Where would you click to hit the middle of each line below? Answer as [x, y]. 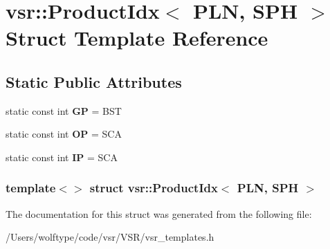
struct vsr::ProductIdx [154, 188]
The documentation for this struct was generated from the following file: [159, 213]
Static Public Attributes [94, 81]
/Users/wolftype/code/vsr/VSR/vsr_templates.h [110, 237]
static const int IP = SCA [62, 157]
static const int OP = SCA [64, 134]
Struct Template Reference [137, 38]
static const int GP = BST [64, 110]
